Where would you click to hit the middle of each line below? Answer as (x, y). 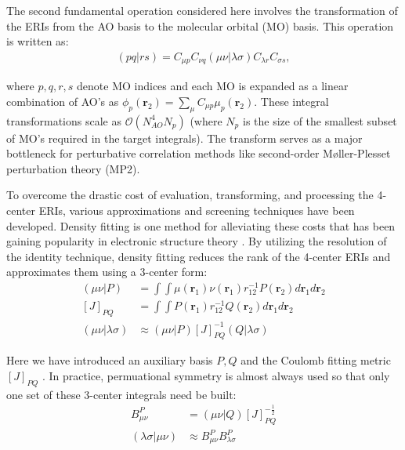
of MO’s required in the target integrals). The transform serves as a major (184, 138)
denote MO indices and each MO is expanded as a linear (213, 86)
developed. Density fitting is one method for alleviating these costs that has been (201, 225)
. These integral (291, 101)
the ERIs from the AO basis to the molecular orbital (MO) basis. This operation (200, 25)
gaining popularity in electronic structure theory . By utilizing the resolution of (197, 241)
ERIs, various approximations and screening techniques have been (197, 210)
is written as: (38, 41)
